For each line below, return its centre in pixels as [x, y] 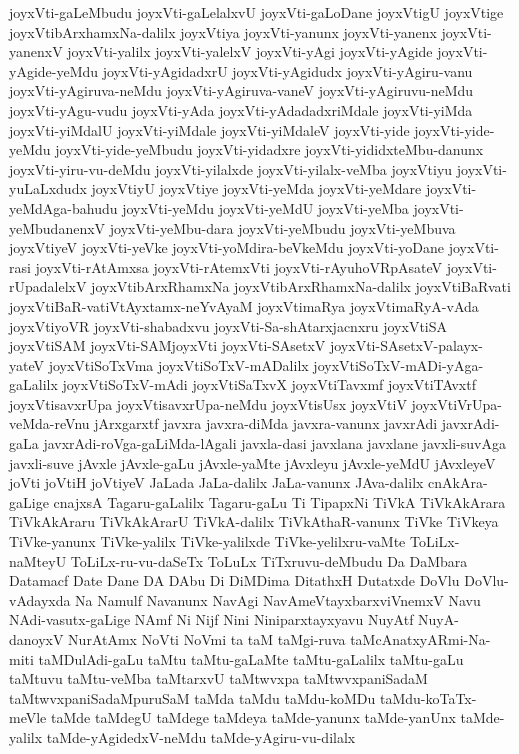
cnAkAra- [458, 482]
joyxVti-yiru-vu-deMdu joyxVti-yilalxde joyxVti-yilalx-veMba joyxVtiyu [231, 168]
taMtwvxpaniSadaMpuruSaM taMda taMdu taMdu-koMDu [192, 697]
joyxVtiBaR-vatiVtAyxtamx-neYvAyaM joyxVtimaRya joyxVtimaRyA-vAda [244, 305]
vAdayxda [40, 599]
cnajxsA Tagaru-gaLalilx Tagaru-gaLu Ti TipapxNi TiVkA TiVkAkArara [279, 501]
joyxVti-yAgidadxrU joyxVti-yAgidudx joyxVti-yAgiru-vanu [287, 70]
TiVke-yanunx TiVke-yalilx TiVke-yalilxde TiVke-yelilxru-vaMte [207, 541]
